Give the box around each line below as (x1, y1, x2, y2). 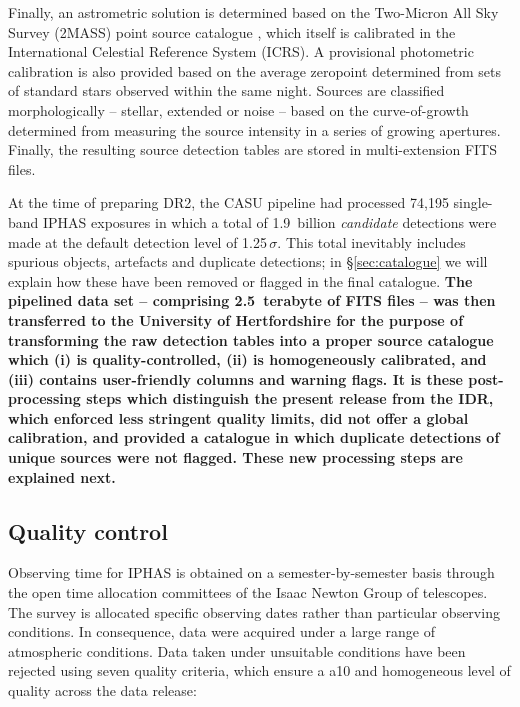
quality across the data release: (8, 680, 197, 701)
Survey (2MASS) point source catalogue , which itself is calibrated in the (8, 21, 456, 42)
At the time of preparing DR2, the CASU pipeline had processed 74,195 (8, 192, 449, 213)
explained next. (8, 466, 116, 487)
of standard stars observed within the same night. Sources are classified (8, 80, 445, 101)
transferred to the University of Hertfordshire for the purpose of (8, 309, 464, 330)
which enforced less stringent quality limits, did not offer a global (8, 407, 469, 428)
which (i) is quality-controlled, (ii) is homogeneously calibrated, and (8, 349, 487, 370)
